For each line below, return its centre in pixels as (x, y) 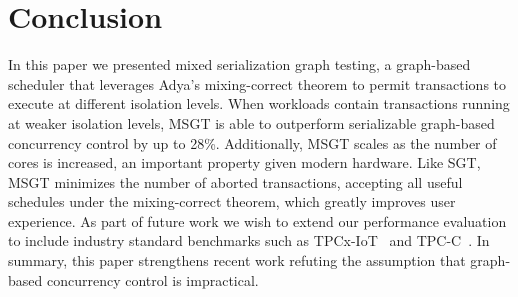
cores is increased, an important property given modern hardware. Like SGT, (244, 162)
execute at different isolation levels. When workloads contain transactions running (259, 103)
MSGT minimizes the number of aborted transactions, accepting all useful (235, 181)
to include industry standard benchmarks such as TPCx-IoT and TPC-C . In (249, 240)
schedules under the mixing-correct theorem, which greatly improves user (232, 201)
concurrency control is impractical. (152, 279)
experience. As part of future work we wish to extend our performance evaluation (257, 220)
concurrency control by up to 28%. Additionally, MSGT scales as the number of (252, 142)
